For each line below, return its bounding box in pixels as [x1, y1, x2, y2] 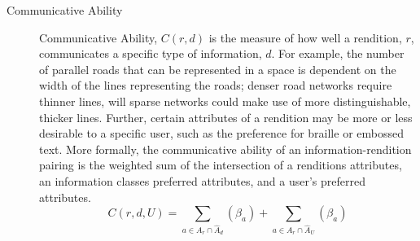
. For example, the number [271, 45, 405, 62]
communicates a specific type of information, [39, 45, 262, 62]
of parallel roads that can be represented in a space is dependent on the [39, 60, 396, 77]
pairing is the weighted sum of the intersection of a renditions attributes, [39, 156, 402, 173]
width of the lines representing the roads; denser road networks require [39, 77, 392, 94]
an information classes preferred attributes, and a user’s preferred [39, 172, 366, 189]
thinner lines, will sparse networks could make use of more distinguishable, [39, 92, 411, 109]
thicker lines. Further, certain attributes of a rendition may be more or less [39, 108, 413, 125]
